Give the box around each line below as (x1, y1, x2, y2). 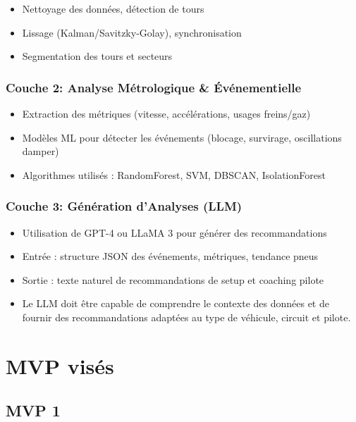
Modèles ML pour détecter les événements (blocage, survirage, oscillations (22, 130, 342, 144)
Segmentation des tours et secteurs (22, 49, 173, 63)
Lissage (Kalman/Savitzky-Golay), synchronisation (22, 25, 242, 39)
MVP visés (6, 351, 114, 380)
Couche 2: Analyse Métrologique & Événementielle (6, 78, 302, 96)
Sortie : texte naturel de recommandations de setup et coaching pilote (22, 272, 324, 287)
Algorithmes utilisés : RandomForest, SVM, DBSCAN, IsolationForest (22, 167, 326, 182)
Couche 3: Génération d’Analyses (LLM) (6, 197, 243, 215)
